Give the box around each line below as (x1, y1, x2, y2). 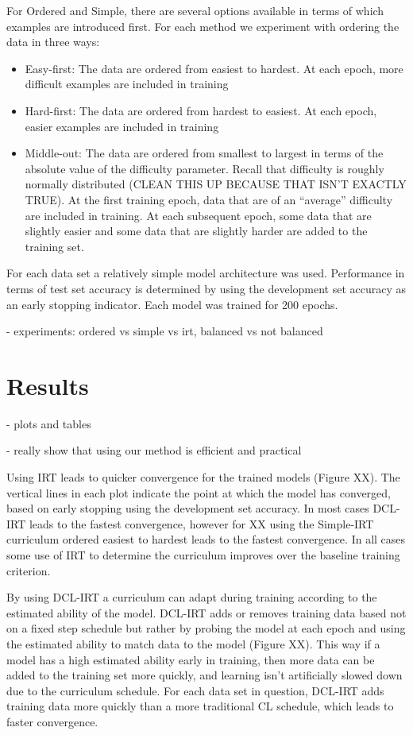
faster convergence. (6, 713, 98, 729)
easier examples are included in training (25, 118, 219, 134)
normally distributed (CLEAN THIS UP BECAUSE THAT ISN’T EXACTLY (25, 176, 407, 192)
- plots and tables (6, 415, 91, 431)
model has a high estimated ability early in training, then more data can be (6, 651, 375, 667)
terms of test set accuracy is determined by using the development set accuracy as (6, 280, 407, 296)
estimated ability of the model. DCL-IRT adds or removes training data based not (6, 604, 407, 621)
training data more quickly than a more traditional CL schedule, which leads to (6, 698, 394, 714)
